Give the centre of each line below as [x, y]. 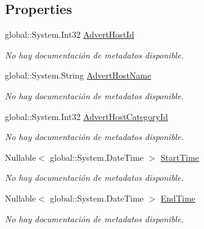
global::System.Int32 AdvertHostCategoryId [86, 116]
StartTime [180, 157]
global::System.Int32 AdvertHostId [70, 34]
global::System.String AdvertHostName [78, 75]
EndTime [178, 198]
